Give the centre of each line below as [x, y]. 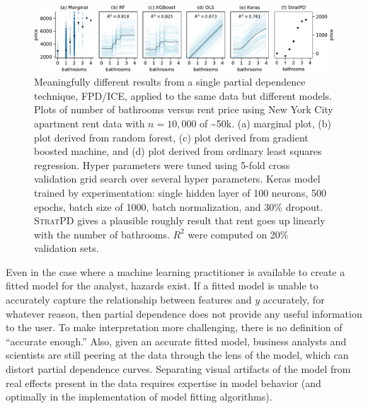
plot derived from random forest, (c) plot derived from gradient [171, 137]
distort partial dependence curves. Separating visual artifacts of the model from [178, 369]
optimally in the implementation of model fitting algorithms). [139, 397]
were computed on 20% [238, 234]
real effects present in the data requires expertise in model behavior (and [163, 382]
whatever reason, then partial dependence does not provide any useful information [184, 313]
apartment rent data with [90, 123]
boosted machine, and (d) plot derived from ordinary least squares [178, 151]
